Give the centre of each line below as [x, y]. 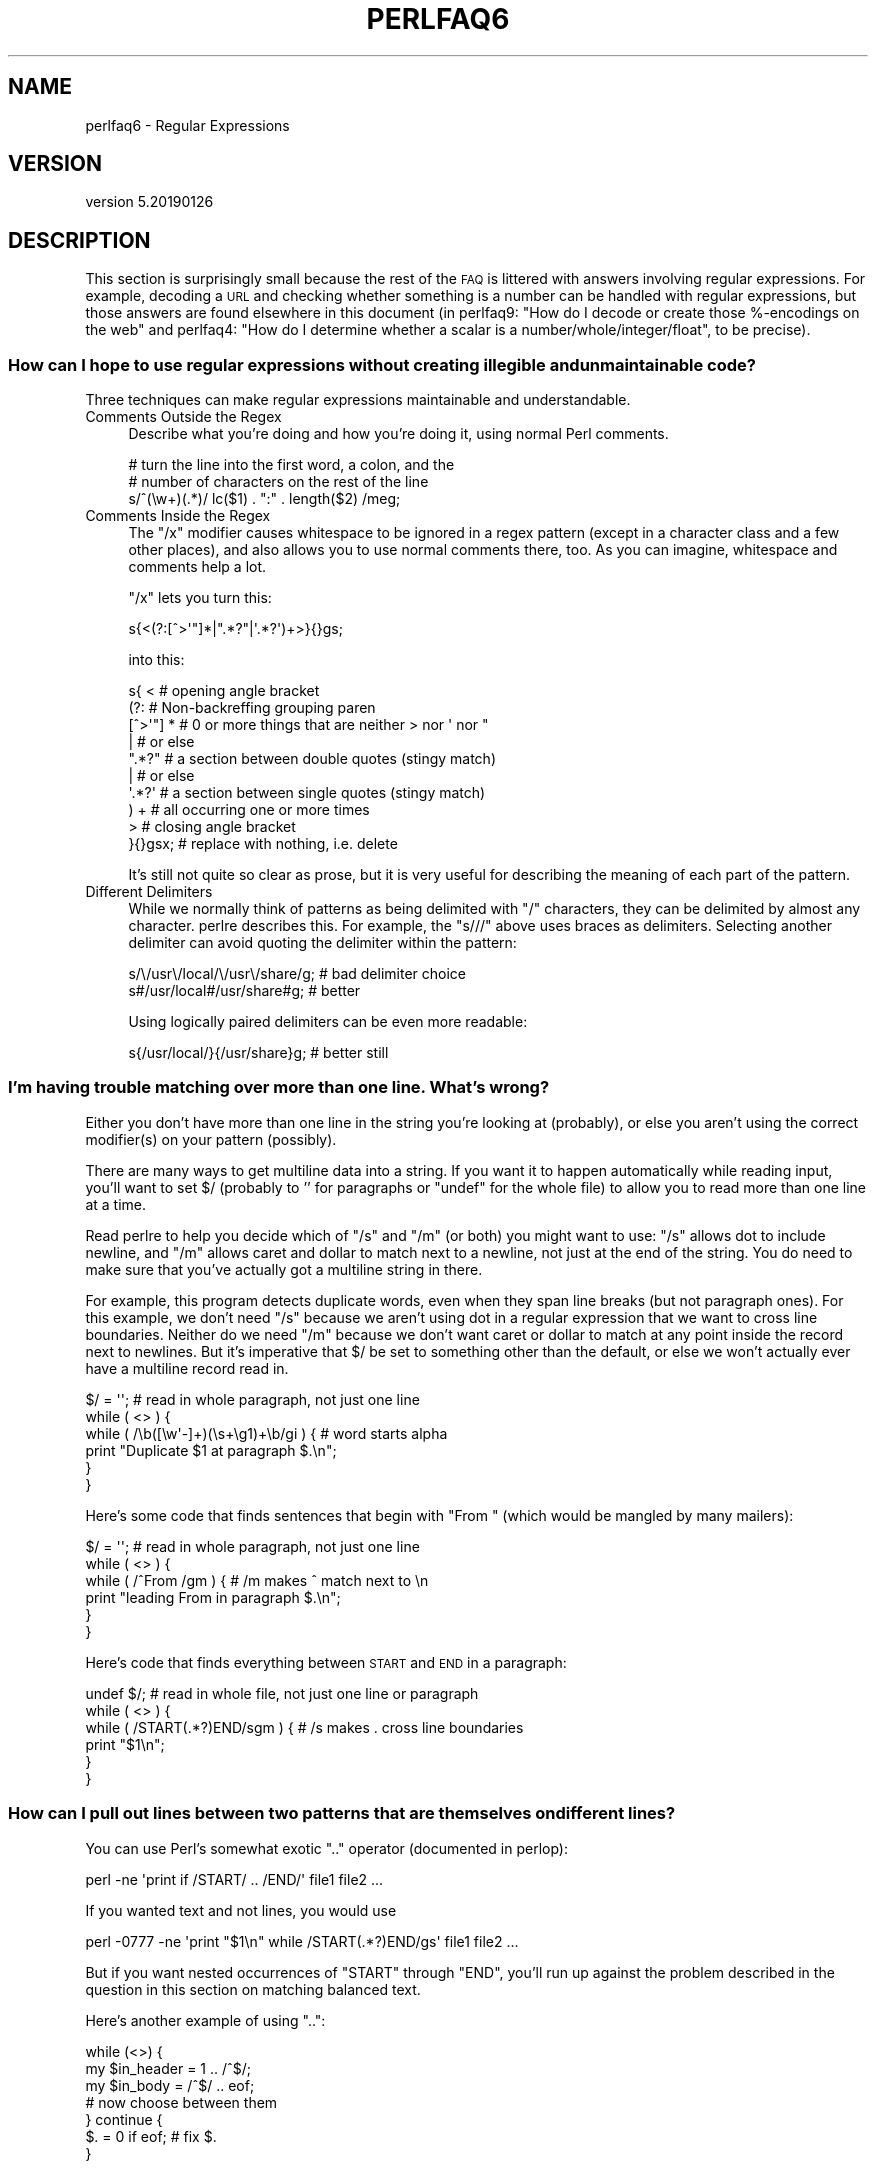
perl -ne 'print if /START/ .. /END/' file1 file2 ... [234, 1879]
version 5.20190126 [149, 202]
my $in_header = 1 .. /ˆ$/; [168, 2068]
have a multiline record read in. [187, 1368]
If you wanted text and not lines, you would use [241, 1910]
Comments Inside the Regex [178, 516]
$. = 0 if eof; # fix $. [151, 2136]
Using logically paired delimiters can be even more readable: [328, 1022]
